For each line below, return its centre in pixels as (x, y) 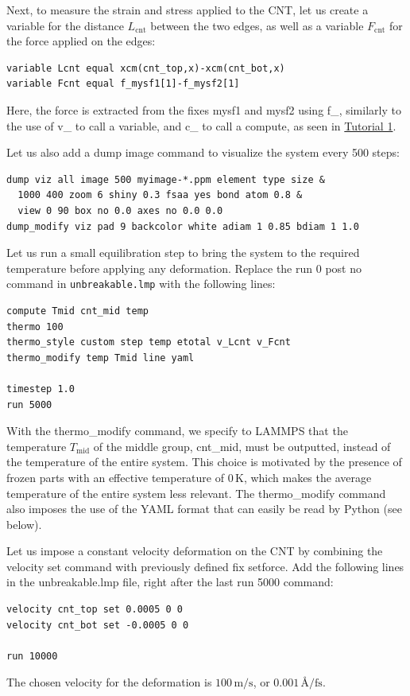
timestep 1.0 (41, 389)
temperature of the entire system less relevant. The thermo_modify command (196, 493)
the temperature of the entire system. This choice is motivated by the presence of (204, 462)
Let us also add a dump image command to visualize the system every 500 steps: (203, 152)
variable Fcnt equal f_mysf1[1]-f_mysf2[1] (123, 84)
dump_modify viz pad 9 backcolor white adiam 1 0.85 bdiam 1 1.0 (183, 226)
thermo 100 (35, 327)
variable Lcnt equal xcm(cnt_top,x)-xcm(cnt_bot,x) (146, 68)
